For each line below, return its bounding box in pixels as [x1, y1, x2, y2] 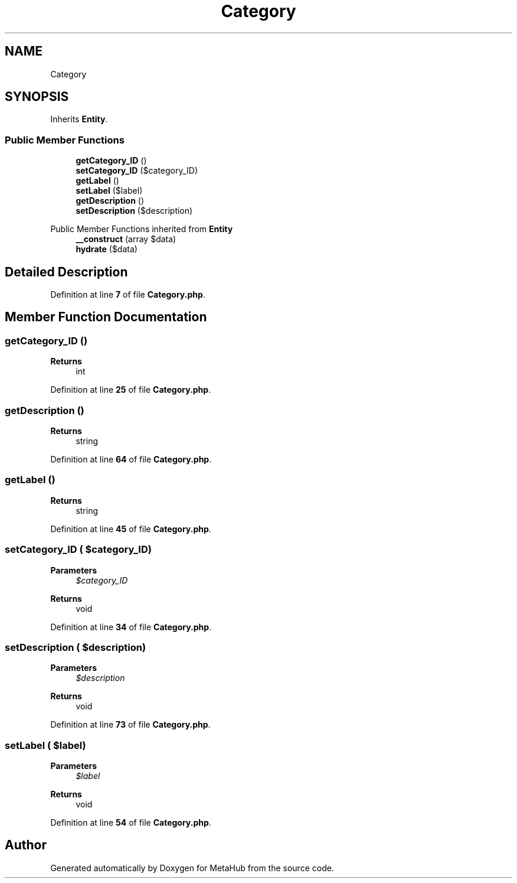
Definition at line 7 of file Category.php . [50, 289, 205, 300]
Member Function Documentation [5, 309, 207, 325]
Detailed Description [5, 264, 128, 279]
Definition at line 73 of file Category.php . [50, 719, 211, 730]
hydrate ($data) [76, 244, 138, 255]
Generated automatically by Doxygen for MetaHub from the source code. [50, 862, 334, 873]
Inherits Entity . [50, 114, 108, 125]
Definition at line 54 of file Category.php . [50, 817, 211, 827]
